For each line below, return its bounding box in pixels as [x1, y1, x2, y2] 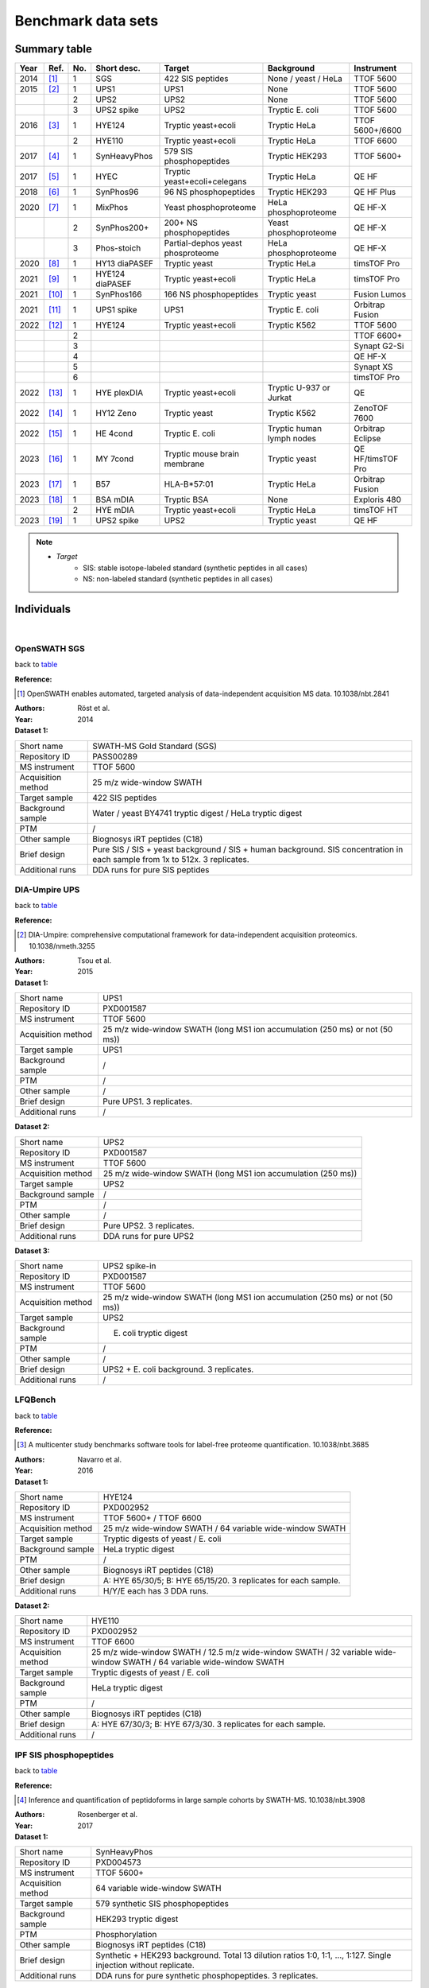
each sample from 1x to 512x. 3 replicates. [92, 853, 249, 864]
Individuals [14, 603, 71, 616]
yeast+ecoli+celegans [164, 176, 247, 187]
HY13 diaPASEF [95, 258, 154, 270]
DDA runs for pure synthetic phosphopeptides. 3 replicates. [95, 1971, 319, 1982]
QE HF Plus [354, 187, 396, 198]
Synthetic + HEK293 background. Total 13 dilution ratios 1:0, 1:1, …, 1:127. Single [95, 1950, 392, 1961]
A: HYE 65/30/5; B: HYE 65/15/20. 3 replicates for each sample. [103, 1574, 341, 1586]
